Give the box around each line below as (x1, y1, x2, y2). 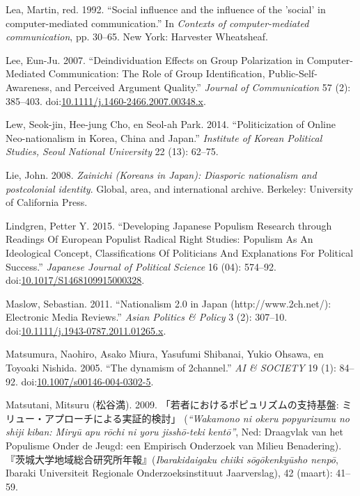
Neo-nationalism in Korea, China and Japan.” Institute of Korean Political (6, 130, 322, 145)
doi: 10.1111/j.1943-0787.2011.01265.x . (6, 323, 166, 337)
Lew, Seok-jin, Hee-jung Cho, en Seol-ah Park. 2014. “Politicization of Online (6, 117, 336, 131)
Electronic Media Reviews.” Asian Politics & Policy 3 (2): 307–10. (6, 310, 288, 324)
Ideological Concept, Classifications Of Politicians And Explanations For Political (6, 245, 354, 259)
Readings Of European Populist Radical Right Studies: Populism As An (6, 232, 313, 246)
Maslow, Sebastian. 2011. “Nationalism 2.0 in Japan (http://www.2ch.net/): (6, 296, 331, 310)
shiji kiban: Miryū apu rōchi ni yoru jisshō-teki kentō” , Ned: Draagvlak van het (6, 424, 343, 439)
